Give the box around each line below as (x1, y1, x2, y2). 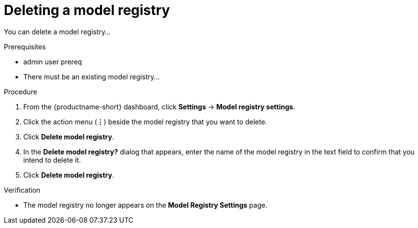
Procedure (4, 87, 37, 96)
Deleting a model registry (4, 2, 170, 18)
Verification (4, 185, 41, 194)
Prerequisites (4, 42, 46, 51)
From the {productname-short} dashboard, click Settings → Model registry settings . (23, 102, 295, 111)
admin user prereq (23, 57, 82, 66)
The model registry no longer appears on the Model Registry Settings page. (23, 200, 268, 209)
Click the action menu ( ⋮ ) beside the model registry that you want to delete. (23, 117, 267, 126)
